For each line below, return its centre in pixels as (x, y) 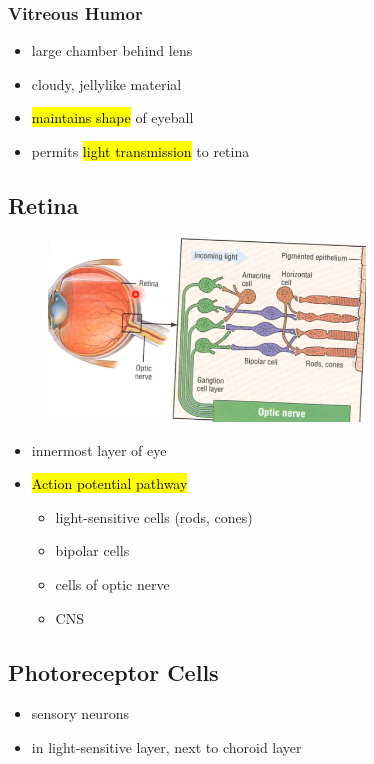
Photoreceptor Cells (113, 671)
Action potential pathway (109, 483)
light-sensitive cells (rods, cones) (154, 516)
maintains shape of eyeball (112, 117)
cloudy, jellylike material (106, 83)
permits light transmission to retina (140, 151)
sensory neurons (80, 713)
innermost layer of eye (99, 449)
